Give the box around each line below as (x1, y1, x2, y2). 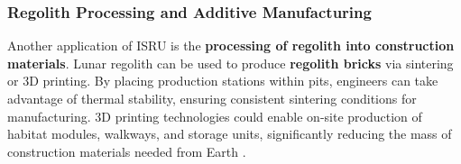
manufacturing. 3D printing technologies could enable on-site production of (7, 106, 422, 125)
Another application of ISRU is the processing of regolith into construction (7, 36, 455, 55)
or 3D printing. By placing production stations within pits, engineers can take (7, 71, 438, 90)
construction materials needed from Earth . (7, 141, 246, 160)
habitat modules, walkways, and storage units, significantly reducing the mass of (7, 124, 452, 143)
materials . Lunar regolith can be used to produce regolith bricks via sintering (7, 53, 454, 72)
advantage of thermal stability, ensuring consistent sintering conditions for (7, 89, 417, 107)
